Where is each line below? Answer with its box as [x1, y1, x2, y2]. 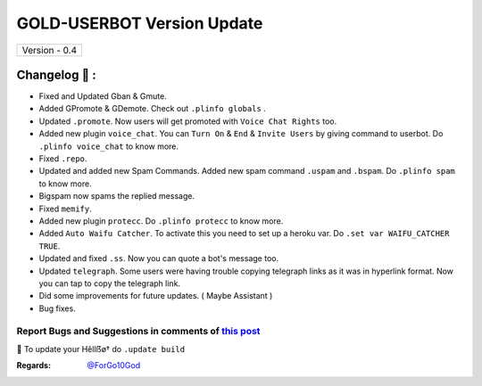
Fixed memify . [38, 203, 93, 214]
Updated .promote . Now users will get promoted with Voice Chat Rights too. [38, 116, 337, 127]
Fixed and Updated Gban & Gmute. [38, 91, 167, 102]
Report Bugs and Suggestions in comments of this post [16, 325, 261, 338]
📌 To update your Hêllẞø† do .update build [16, 343, 186, 354]
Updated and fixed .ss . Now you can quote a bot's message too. [38, 253, 279, 264]
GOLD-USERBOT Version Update [16, 13, 263, 33]
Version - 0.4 [21, 44, 78, 56]
